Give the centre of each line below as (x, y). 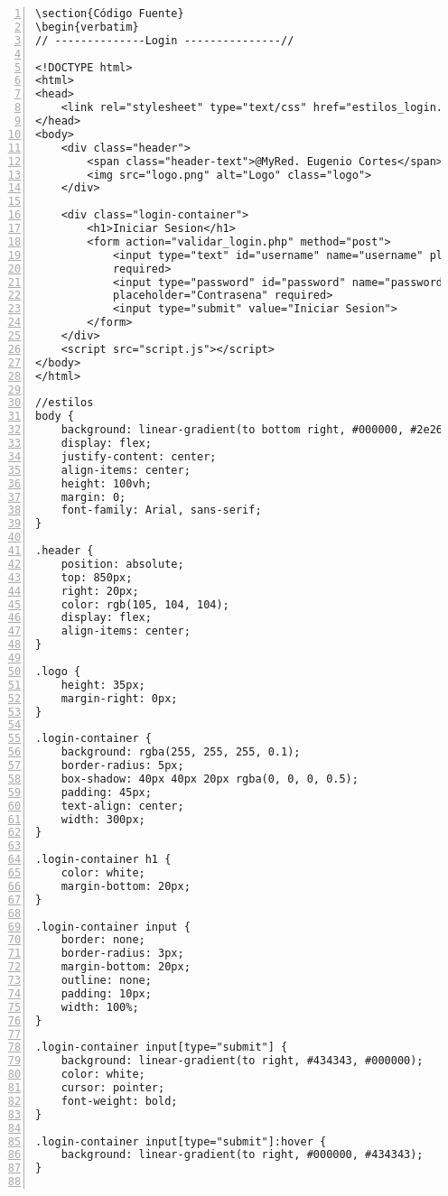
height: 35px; (103, 685)
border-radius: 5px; (122, 765)
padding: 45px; (106, 792)
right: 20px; (100, 591)
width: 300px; (103, 819)
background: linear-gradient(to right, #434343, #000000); (242, 1061)
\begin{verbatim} (87, 27)
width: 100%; (100, 1007)
